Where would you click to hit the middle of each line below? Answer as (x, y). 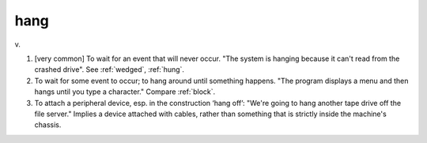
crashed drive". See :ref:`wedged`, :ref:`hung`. (110, 70)
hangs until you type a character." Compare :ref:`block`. (125, 92)
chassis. (48, 125)
